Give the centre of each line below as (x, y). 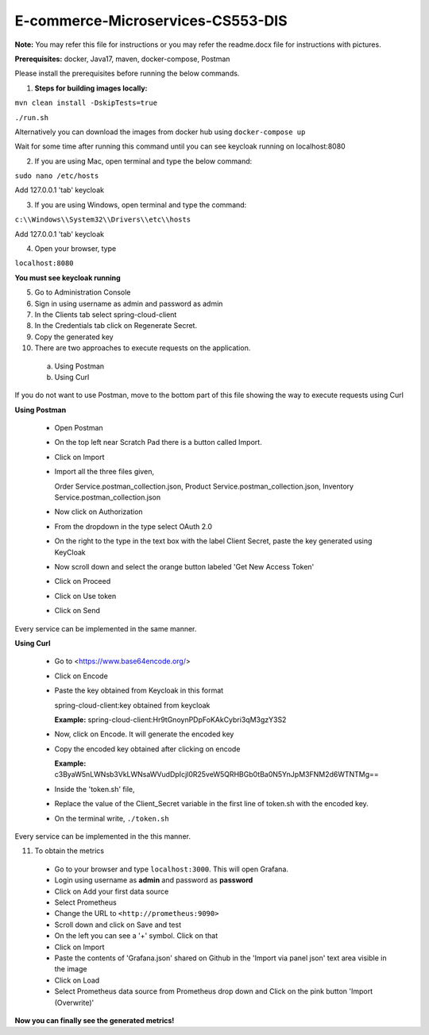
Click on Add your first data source (112, 891)
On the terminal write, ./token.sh (112, 818)
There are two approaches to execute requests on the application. (143, 348)
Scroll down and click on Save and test (118, 925)
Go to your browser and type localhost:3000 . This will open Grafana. (172, 869)
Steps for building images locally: (91, 88)
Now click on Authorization (99, 512)
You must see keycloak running (68, 277)
